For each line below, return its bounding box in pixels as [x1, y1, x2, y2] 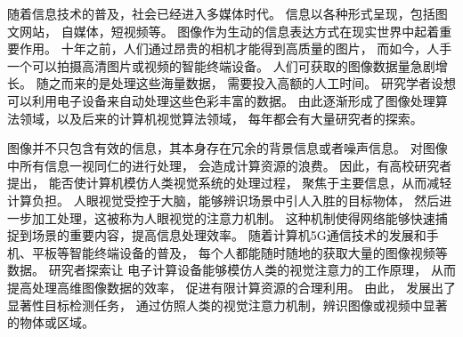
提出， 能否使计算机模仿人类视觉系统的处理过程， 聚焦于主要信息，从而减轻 [7, 173, 452, 192]
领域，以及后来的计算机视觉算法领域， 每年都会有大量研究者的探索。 [19, 108, 423, 127]
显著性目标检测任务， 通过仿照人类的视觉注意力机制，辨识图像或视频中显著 [7, 295, 448, 314]
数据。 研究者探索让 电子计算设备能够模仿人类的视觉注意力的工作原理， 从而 [7, 261, 456, 279]
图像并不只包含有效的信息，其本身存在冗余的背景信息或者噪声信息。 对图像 [7, 139, 448, 157]
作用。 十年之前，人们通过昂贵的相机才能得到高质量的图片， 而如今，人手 [19, 39, 452, 58]
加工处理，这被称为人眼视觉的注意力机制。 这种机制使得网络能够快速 [31, 208, 435, 227]
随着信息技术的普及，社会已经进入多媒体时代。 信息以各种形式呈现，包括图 [7, 4, 448, 22]
